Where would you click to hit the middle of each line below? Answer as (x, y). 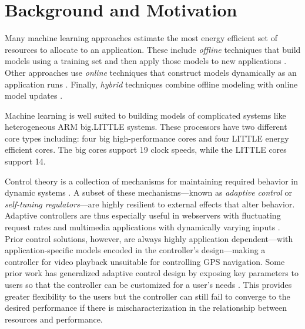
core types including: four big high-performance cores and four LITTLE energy (147, 138)
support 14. (25, 161)
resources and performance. (54, 319)
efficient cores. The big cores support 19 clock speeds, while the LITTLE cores (146, 150)
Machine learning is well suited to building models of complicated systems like (145, 115)
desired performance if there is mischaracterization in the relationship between (146, 308)
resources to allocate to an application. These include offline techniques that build (153, 49)
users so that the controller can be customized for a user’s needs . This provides (148, 284)
